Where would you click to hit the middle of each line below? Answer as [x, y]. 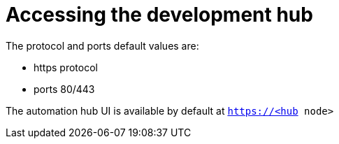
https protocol [66, 67]
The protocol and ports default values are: [102, 45]
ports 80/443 [64, 89]
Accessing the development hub [159, 15]
